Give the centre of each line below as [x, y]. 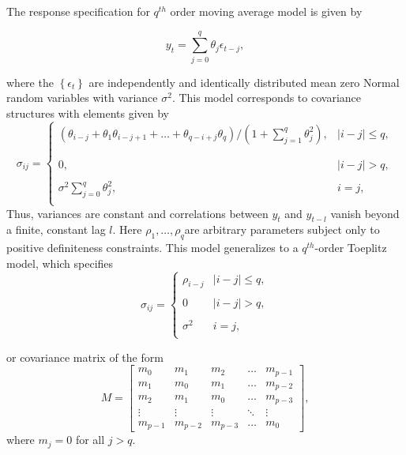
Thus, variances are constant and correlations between [137, 213]
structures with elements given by [88, 113]
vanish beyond [365, 213]
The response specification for [78, 11]
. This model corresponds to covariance [266, 98]
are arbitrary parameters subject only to [282, 229]
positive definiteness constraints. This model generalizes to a [152, 248]
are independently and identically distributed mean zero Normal [244, 82]
